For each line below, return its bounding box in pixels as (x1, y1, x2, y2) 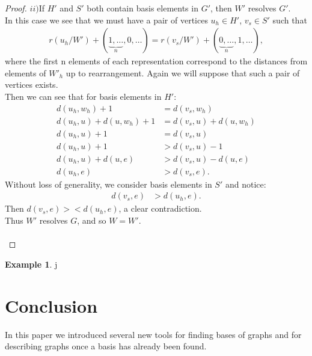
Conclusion (5, 293, 98, 318)
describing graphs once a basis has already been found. (5, 340, 207, 352)
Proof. (5, 2, 27, 14)
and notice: (225, 177, 266, 190)
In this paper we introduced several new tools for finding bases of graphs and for (5, 328, 302, 340)
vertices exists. (5, 78, 58, 91)
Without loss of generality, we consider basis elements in (5, 177, 212, 190)
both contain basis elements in (87, 2, 198, 14)
